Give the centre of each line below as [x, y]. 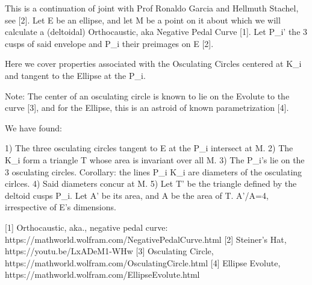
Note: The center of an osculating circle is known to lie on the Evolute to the [147, 96]
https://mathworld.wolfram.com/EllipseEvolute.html [102, 274]
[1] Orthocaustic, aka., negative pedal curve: [86, 227]
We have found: [33, 127]
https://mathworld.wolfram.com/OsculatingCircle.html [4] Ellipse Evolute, [143, 262]
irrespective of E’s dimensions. [61, 207]
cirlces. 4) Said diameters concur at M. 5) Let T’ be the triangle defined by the [151, 183]
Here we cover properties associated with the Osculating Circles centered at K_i [153, 64]
